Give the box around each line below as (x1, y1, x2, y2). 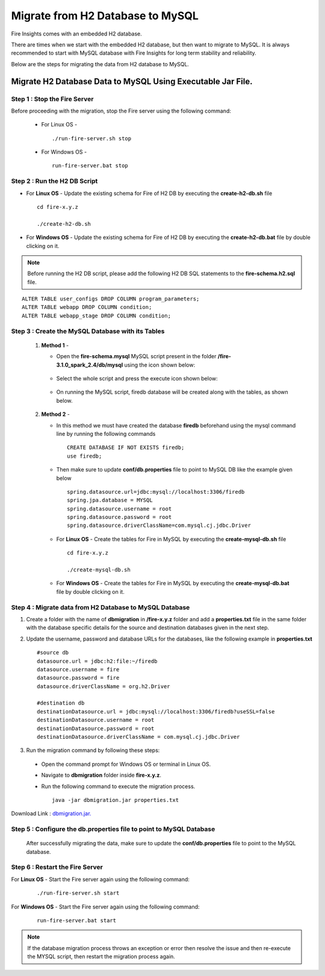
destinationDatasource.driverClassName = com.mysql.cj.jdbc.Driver (37, 733, 240, 741)
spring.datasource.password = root (67, 514, 172, 521)
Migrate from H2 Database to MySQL (11, 9, 199, 22)
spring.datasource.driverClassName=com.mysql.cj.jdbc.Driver (67, 522, 251, 529)
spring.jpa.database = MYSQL (67, 497, 153, 504)
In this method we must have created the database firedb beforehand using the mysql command (56, 421, 296, 429)
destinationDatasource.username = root (37, 716, 155, 724)
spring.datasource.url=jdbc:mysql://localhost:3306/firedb (67, 488, 245, 495)
